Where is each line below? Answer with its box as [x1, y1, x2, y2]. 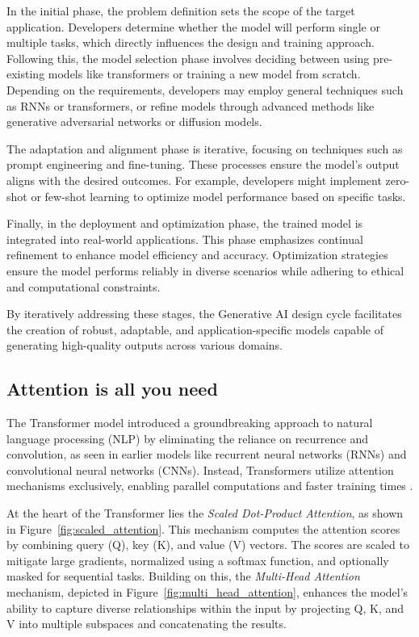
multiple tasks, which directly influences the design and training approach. [6, 34, 375, 51]
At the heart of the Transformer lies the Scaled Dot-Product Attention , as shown [6, 505, 404, 522]
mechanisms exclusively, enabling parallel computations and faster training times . [6, 477, 413, 494]
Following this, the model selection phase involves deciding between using [6, 49, 370, 66]
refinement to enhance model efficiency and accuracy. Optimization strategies [6, 246, 388, 263]
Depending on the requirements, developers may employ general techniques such [6, 81, 404, 98]
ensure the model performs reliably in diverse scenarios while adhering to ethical [6, 262, 404, 279]
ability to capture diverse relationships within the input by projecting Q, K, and [6, 599, 404, 616]
